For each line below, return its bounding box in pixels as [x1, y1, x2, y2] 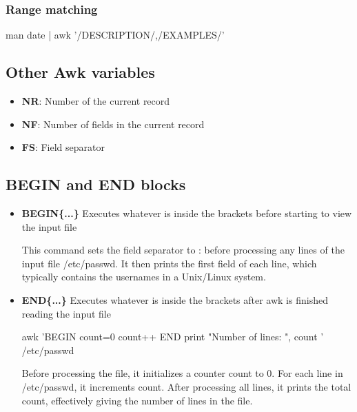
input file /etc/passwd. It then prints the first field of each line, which [21, 256, 317, 270]
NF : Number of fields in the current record [21, 116, 205, 131]
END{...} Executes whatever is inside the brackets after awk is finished [21, 292, 328, 307]
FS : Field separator [21, 140, 105, 154]
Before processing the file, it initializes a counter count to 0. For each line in [21, 366, 343, 380]
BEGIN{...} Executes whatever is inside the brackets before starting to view [21, 206, 352, 220]
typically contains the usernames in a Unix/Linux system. [21, 269, 266, 284]
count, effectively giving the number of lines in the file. [21, 393, 253, 407]
